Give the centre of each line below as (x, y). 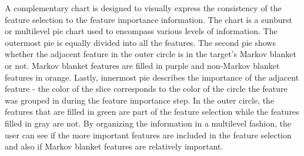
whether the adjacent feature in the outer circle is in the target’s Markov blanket (151, 54)
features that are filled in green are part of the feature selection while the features (152, 112)
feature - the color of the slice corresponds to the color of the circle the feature (146, 89)
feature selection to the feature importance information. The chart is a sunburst (148, 19)
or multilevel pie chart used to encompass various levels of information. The (141, 31)
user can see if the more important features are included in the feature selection (148, 135)
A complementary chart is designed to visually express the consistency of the (143, 8)
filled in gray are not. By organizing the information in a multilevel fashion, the (148, 123)
